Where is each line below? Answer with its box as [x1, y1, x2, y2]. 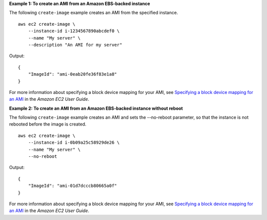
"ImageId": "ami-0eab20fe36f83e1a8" [28, 72, 117, 77]
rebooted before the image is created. [9, 121, 87, 127]
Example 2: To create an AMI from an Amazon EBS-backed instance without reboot [9, 105, 183, 111]
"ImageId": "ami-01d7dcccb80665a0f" [28, 183, 117, 189]
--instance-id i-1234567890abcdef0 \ [28, 28, 120, 34]
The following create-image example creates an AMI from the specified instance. [9, 10, 178, 16]
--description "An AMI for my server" [28, 42, 123, 47]
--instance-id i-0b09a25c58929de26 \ [28, 140, 120, 145]
